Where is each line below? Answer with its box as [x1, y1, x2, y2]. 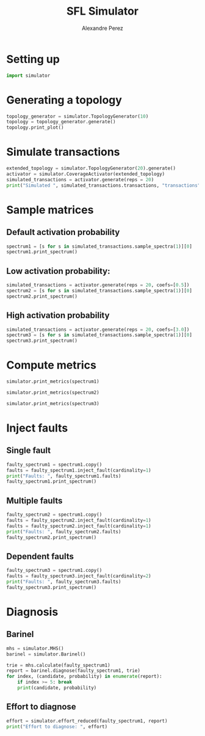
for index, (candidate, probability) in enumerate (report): [6, 673, 163, 680]
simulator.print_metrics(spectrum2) [6, 389, 99, 395]
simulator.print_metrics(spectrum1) [6, 378, 99, 385]
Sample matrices [6, 203, 94, 217]
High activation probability [6, 310, 110, 321]
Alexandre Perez [81, 24, 124, 32]
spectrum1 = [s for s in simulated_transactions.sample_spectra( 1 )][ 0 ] [6, 243, 192, 250]
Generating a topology [6, 93, 122, 107]
